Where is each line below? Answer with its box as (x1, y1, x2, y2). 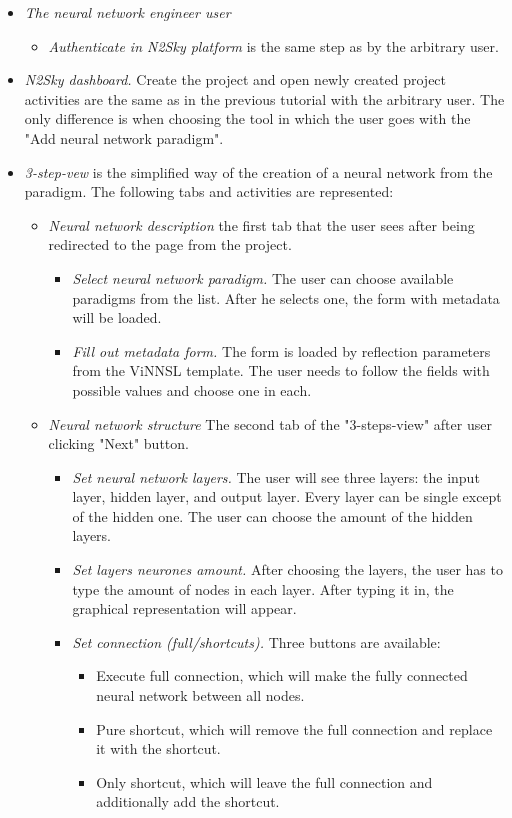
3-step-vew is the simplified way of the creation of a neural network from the (24, 161, 493, 182)
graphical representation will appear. (72, 598, 297, 619)
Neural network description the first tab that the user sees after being (48, 214, 475, 235)
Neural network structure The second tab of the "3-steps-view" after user (48, 413, 492, 434)
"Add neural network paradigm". (24, 127, 224, 148)
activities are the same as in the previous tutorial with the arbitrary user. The (24, 88, 505, 109)
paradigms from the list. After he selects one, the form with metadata (72, 287, 500, 308)
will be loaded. (72, 307, 162, 328)
